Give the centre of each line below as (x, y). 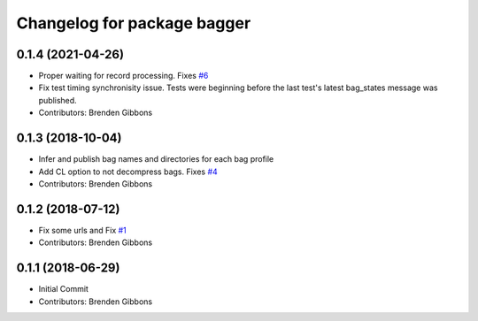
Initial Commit (63, 289)
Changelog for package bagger (134, 23)
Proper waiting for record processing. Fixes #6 (123, 76)
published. (58, 100)
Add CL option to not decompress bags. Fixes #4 (128, 172)
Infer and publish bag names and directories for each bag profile (156, 159)
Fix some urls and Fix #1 (83, 230)
